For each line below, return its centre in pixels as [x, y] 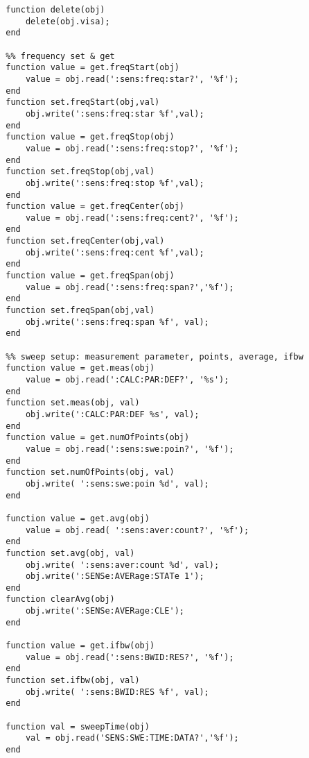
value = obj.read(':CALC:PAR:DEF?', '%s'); [127, 380]
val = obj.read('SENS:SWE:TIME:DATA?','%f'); [132, 738]
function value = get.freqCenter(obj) [95, 207]
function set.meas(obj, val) [73, 403]
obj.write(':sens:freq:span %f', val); [117, 322]
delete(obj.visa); [68, 21]
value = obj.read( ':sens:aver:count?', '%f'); [137, 530]
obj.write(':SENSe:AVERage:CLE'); [105, 611]
